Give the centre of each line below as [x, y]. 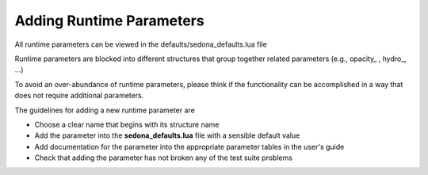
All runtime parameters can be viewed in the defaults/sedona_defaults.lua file [141, 44]
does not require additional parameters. [79, 96]
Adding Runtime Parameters [110, 21]
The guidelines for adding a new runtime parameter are [105, 110]
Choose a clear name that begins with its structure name [127, 124]
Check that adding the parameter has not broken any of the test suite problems [164, 158]
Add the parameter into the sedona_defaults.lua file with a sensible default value [167, 135]
